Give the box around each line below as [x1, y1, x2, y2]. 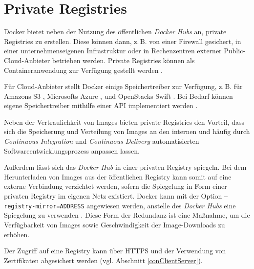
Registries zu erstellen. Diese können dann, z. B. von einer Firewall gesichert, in [4, 36, 241, 46]
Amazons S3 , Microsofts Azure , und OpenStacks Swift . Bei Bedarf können [4, 90, 233, 101]
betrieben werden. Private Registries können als [52, 55, 195, 65]
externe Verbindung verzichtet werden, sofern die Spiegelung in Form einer [4, 181, 227, 191]
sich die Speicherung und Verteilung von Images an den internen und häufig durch [4, 126, 250, 136]
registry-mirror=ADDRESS [4, 202, 85, 210]
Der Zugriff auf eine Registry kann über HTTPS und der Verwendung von [4, 246, 226, 256]
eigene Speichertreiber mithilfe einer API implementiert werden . [4, 100, 198, 111]
